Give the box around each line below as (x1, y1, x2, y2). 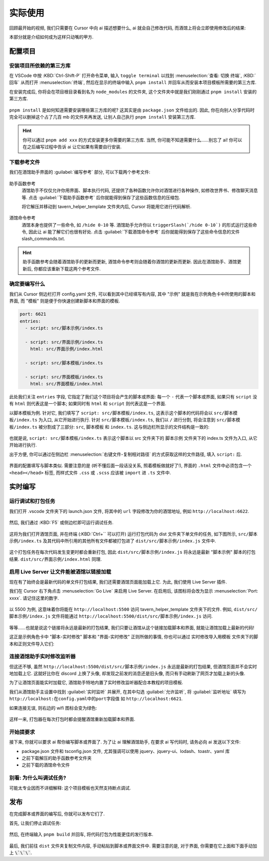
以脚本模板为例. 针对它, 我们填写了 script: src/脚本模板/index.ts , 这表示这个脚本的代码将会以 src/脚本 (9, 410, 234, 416)
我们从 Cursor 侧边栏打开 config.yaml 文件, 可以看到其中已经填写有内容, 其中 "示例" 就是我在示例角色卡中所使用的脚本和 (9, 291, 256, 297)
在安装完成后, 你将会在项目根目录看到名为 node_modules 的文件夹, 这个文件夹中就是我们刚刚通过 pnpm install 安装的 (9, 89, 257, 95)
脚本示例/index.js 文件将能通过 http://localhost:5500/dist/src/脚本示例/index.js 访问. (9, 613, 213, 619)
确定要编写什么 (9, 280, 45, 287)
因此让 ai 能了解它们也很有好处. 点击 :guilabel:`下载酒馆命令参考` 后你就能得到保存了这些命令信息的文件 (28, 229, 240, 235)
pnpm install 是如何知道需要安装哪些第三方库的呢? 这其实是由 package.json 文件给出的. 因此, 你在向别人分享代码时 (9, 107, 255, 113)
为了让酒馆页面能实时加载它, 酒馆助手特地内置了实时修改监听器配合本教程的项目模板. (9, 680, 184, 686)
